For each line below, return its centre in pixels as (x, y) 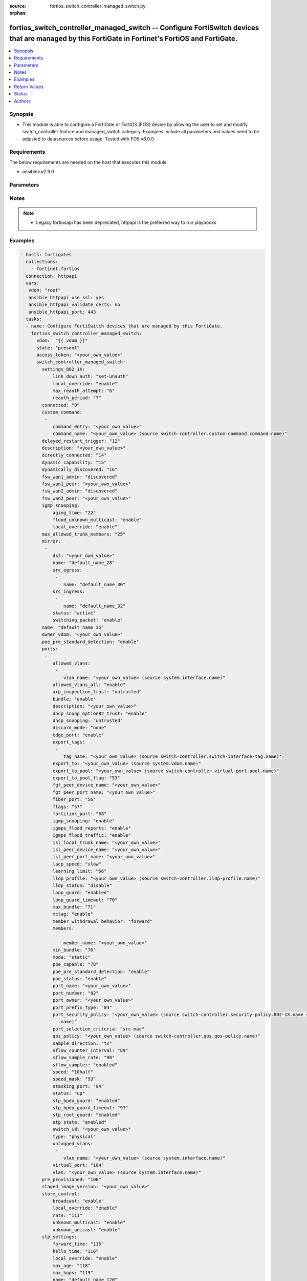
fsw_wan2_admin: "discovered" (80, 491)
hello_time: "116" (76, 1251)
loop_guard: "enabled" (81, 893)
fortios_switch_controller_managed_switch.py (98, 6)
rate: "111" (68, 1215)
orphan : (18, 13)
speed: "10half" (73, 1072)
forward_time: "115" (78, 1244)
